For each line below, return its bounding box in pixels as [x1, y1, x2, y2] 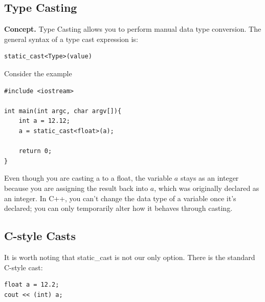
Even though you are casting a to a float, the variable [4, 172, 172, 183]
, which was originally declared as [154, 182, 259, 193]
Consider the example [4, 68, 72, 78]
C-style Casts [4, 228, 76, 244]
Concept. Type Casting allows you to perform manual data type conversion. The [4, 24, 261, 34]
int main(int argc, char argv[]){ [4, 107, 122, 115]
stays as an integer [180, 172, 239, 183]
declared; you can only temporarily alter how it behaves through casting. [4, 203, 233, 213]
